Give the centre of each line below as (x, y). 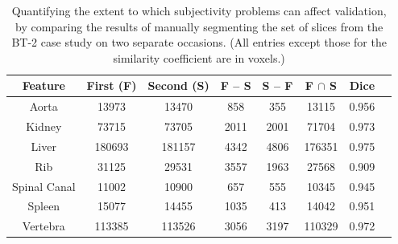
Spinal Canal (44, 186)
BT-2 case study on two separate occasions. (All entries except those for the (199, 42)
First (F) (112, 85)
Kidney (44, 126)
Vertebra (44, 226)
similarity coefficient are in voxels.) (199, 57)
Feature (44, 85)
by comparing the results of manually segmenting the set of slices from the (199, 26)
